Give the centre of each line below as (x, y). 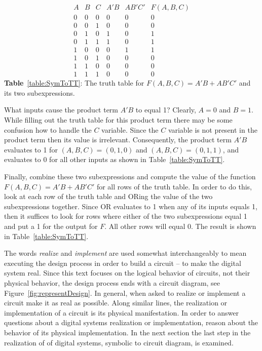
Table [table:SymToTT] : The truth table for (74, 83)
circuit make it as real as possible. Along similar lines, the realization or (116, 303)
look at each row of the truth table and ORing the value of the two (108, 196)
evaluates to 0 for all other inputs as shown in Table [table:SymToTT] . (115, 159)
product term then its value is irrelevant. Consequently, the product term (118, 140)
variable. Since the (130, 129)
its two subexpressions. (40, 92)
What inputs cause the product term (61, 110)
